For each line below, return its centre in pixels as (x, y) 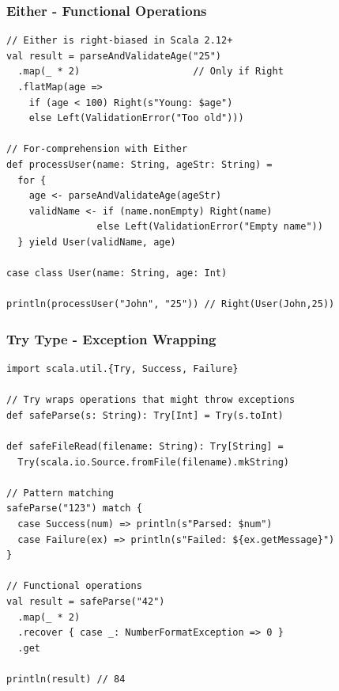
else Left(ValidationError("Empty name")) (210, 227)
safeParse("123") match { (74, 509)
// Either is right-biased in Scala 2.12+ (120, 41)
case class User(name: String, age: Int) (117, 273)
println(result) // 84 (66, 679)
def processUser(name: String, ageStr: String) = (139, 164)
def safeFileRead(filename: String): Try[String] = (145, 447)
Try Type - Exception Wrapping (111, 338)
